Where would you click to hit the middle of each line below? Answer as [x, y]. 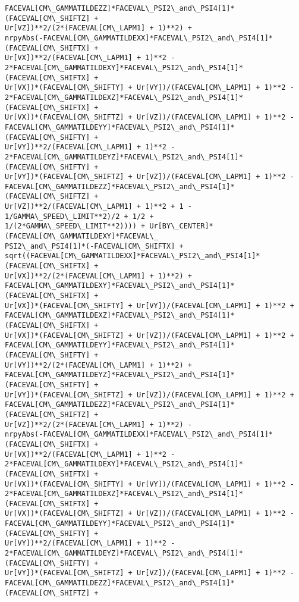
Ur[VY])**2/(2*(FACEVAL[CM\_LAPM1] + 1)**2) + [98, 365]
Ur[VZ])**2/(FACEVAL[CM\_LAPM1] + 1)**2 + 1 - [98, 207]
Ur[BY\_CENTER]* [181, 226]
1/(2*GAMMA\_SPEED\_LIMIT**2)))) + [75, 226]
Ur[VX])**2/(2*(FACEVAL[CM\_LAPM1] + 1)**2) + [98, 276]
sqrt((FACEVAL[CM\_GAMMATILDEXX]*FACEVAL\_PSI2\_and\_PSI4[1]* [133, 256]
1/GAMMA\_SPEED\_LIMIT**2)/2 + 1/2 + [79, 216]
